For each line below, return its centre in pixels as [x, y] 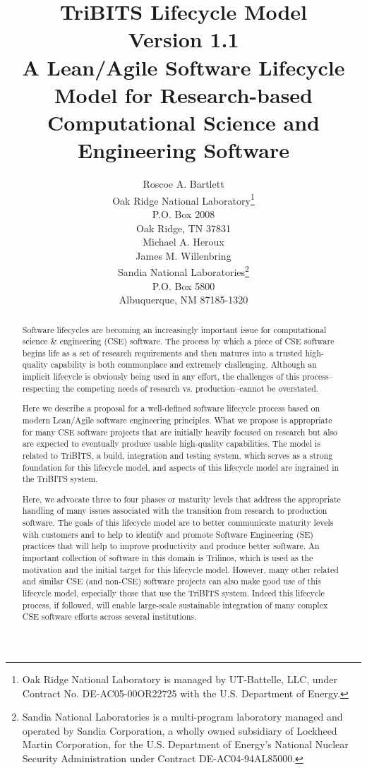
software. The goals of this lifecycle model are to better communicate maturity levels [178, 523]
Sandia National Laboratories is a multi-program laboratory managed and [182, 717]
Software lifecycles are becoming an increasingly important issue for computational [174, 329]
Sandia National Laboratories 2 [183, 271]
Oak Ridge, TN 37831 [183, 228]
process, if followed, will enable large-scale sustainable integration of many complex [175, 604]
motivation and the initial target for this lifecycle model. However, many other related [180, 569]
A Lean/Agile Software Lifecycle [183, 67]
